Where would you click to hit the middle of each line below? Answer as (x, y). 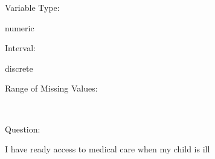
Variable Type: (32, 7)
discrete (19, 68)
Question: (23, 129)
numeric (20, 27)
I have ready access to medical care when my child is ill (107, 149)
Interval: (20, 48)
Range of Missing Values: (51, 88)
